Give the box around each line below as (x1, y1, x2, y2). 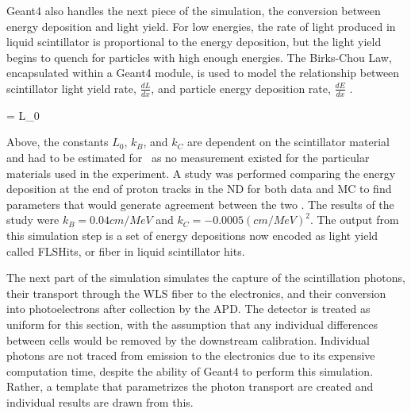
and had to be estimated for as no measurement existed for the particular (6, 149, 370, 165)
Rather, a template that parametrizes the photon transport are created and (6, 378, 374, 395)
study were (6, 211, 60, 228)
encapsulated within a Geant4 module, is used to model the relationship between (6, 64, 400, 81)
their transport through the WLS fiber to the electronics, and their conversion (6, 284, 386, 301)
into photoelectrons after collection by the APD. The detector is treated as (6, 300, 371, 317)
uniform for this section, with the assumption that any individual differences (6, 315, 378, 332)
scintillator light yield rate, (6, 79, 136, 96)
